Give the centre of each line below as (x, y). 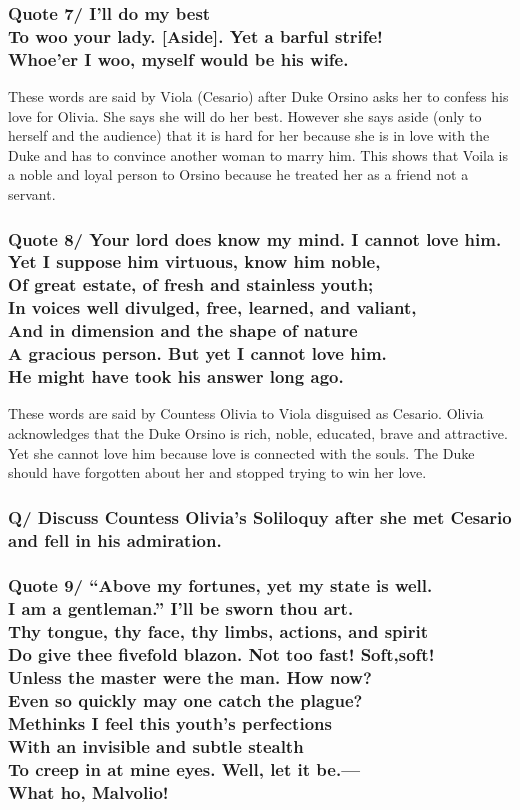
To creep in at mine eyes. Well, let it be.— (184, 768)
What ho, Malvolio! (88, 791)
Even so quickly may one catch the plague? (185, 700)
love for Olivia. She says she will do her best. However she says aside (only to (245, 115)
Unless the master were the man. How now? (190, 677)
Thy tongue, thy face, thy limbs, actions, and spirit (218, 631)
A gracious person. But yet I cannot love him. (197, 353)
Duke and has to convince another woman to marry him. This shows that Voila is (258, 154)
